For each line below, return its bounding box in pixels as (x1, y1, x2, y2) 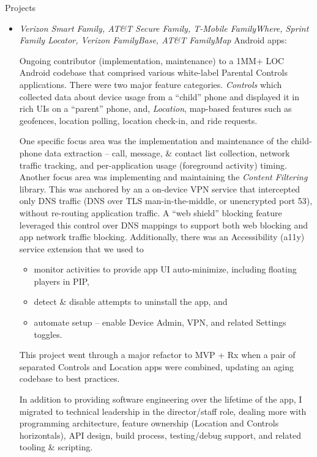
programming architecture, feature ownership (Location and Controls (19, 417, 279, 430)
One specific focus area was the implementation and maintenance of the (19, 134, 289, 147)
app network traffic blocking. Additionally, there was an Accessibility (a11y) (19, 230, 305, 243)
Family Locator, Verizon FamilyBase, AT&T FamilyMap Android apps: (19, 34, 288, 46)
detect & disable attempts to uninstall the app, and (34, 295, 228, 308)
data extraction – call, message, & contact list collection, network (45, 146, 290, 159)
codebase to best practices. (19, 372, 120, 385)
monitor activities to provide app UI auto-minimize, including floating (34, 263, 297, 276)
